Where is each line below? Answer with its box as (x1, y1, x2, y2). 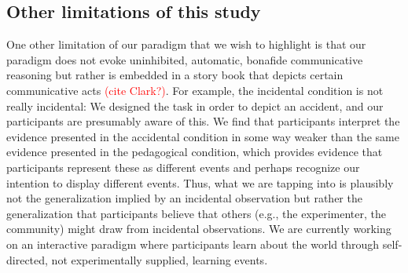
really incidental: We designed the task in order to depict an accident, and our (6, 97, 384, 114)
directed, (6, 251, 48, 268)
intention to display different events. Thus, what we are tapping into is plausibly (6, 174, 394, 191)
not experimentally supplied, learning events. (51, 251, 268, 268)
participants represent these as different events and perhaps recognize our (6, 158, 360, 175)
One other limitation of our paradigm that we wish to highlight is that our (6, 36, 366, 53)
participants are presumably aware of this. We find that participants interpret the (6, 113, 400, 129)
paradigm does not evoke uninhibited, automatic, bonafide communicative (6, 51, 363, 67)
